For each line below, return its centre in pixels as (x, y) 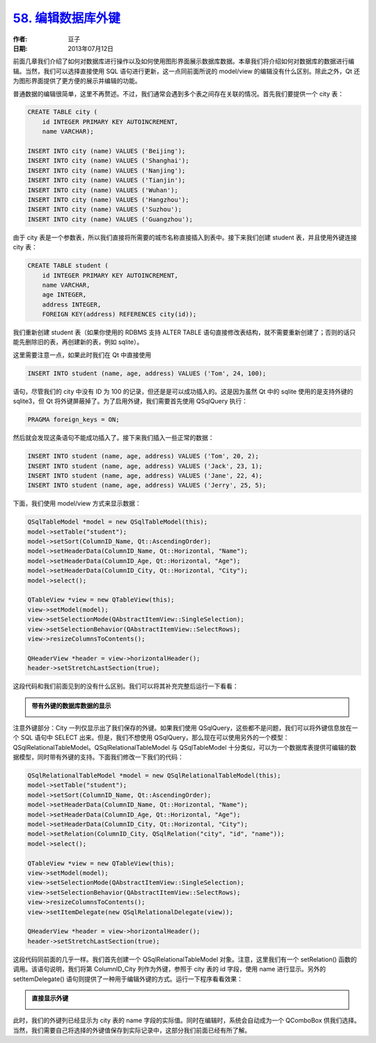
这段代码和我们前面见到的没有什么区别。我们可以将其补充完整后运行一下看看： (126, 687)
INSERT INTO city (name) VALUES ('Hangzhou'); (108, 199)
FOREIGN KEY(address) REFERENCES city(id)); (119, 314)
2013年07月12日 (91, 48)
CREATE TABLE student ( (68, 266)
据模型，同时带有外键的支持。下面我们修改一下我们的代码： (98, 757)
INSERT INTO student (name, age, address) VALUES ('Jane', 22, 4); (145, 476)
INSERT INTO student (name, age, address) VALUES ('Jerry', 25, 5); (147, 485)
